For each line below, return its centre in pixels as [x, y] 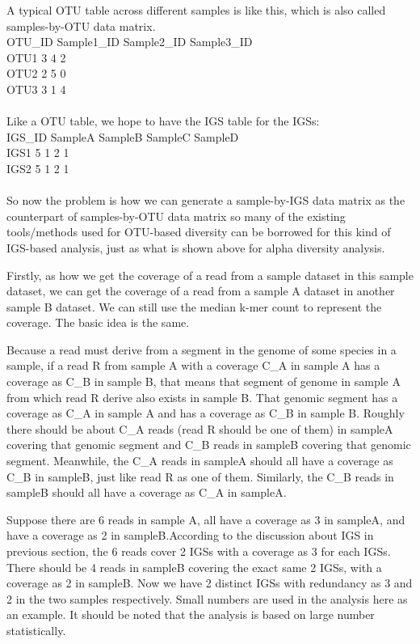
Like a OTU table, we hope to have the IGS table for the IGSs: [163, 121]
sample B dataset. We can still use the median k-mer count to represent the [194, 306]
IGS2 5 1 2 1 [38, 168]
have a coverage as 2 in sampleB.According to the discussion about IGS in [190, 535]
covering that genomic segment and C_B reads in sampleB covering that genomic [209, 445]
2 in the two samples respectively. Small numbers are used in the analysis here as [207, 598]
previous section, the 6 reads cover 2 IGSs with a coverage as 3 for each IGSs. [199, 551]
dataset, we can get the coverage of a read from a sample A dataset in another [201, 291]
